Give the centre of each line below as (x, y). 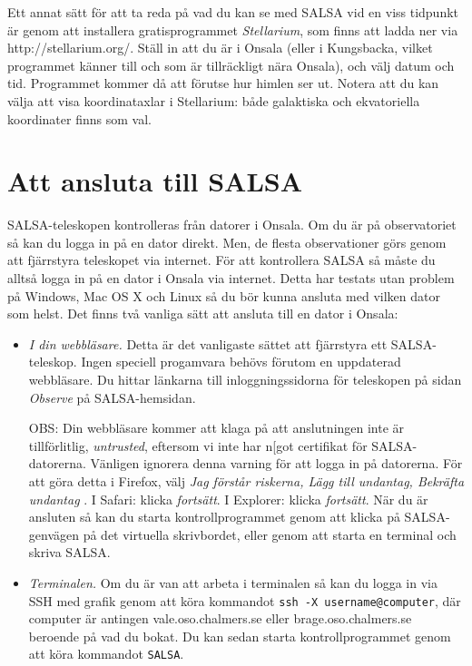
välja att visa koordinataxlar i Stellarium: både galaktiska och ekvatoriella (214, 100)
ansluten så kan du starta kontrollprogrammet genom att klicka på (214, 517)
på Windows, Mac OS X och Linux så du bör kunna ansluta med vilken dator (224, 295)
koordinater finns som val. (79, 118)
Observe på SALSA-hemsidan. (112, 397)
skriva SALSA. (69, 552)
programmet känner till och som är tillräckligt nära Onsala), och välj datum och (231, 65)
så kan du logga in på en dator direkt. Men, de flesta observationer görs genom (227, 242)
